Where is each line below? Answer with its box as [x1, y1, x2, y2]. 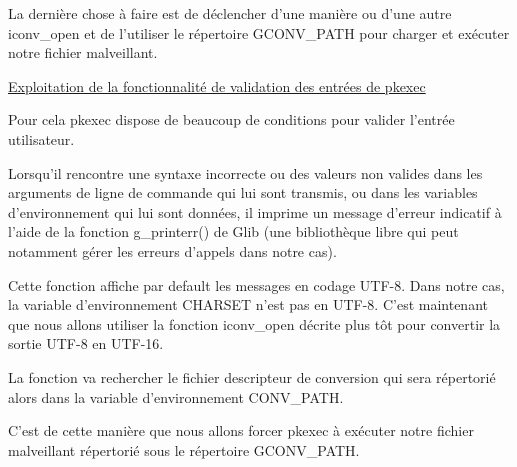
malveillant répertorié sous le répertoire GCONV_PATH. [8, 439, 360, 460]
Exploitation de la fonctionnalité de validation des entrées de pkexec [8, 75, 426, 96]
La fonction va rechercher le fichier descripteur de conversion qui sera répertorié [8, 366, 496, 387]
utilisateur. [8, 128, 75, 149]
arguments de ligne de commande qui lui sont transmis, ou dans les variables [8, 182, 478, 203]
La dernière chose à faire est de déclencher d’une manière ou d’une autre [8, 3, 452, 23]
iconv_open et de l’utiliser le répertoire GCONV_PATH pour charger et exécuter [8, 22, 510, 43]
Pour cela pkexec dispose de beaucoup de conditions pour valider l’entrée [8, 109, 455, 130]
